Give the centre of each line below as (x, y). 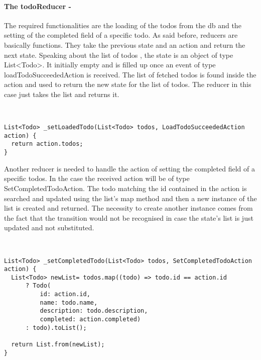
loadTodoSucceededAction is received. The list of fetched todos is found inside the (130, 74)
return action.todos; (47, 144)
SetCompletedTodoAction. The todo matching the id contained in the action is (125, 188)
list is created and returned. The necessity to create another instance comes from (128, 208)
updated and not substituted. (49, 228)
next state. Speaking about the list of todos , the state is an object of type (119, 55)
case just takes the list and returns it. (62, 94)
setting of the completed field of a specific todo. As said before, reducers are (121, 35)
